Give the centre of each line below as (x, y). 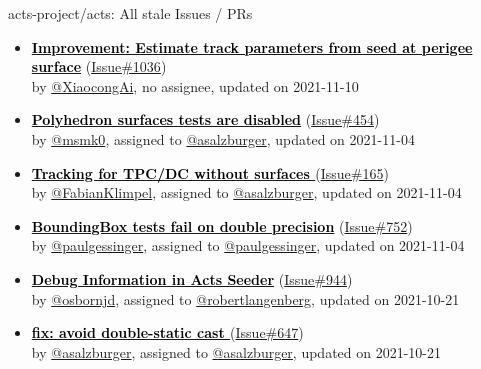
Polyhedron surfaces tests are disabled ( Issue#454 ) (205, 119)
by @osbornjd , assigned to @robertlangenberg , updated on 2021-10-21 (245, 298)
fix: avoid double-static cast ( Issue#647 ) (167, 332)
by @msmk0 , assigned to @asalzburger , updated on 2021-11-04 (223, 138)
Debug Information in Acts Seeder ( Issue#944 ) (192, 278)
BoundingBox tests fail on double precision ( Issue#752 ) (222, 225)
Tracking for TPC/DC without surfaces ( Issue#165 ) (210, 172)
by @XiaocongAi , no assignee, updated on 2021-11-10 (195, 85)
